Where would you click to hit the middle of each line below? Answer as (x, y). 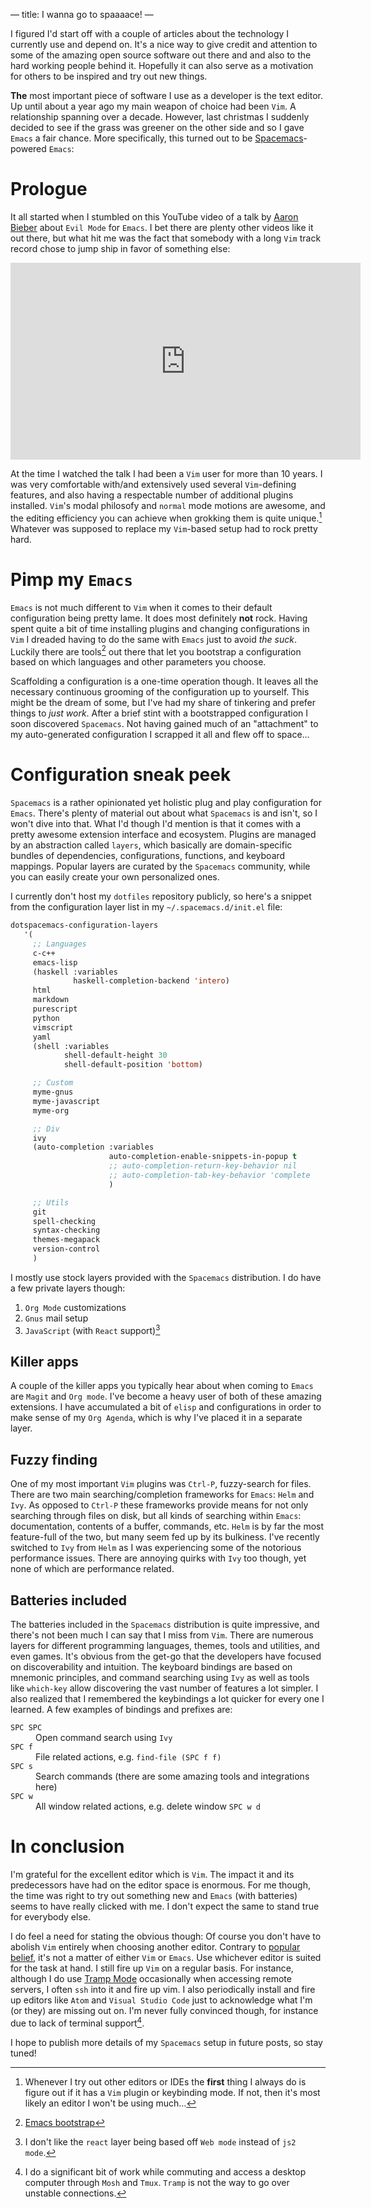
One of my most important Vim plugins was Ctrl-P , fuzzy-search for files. (161, 1484)
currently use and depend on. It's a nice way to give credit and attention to (164, 44)
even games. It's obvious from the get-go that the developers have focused (166, 1656)
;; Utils (51, 1202)
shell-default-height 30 (115, 1055)
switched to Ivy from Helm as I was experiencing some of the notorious (156, 1548)
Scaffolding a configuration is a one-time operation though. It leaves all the (164, 681)
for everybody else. (50, 1916)
